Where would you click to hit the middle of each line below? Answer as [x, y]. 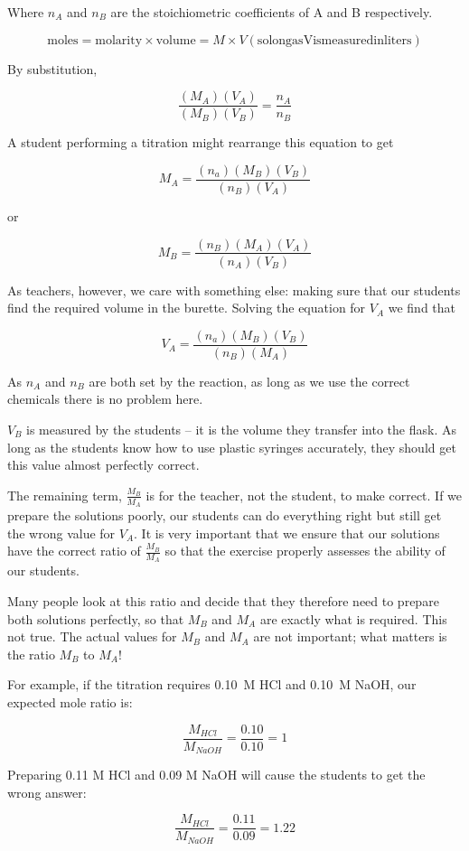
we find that [422, 308]
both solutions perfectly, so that [96, 618]
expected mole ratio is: [70, 702]
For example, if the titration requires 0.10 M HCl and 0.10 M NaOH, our [212, 684]
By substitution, [52, 68]
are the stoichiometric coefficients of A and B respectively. [272, 12]
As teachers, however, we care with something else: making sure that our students [234, 290]
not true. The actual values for [92, 636]
